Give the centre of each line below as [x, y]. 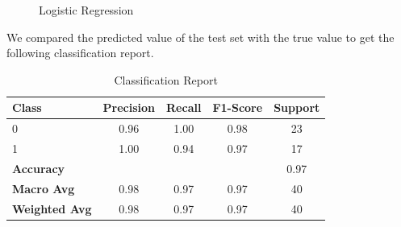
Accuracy [39, 168]
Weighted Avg [52, 208]
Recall [184, 107]
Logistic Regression [86, 10]
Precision [129, 107]
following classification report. [80, 53]
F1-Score [238, 107]
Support [297, 107]
